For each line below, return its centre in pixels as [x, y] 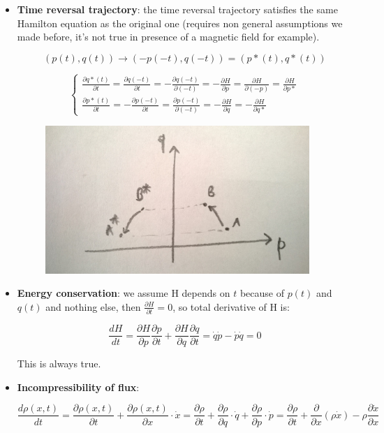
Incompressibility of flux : [78, 387]
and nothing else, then [93, 306]
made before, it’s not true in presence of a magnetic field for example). [168, 37]
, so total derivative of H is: [231, 306]
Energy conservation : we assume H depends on [124, 293]
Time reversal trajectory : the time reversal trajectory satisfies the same [177, 9]
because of [262, 293]
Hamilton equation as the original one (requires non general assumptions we [180, 23]
